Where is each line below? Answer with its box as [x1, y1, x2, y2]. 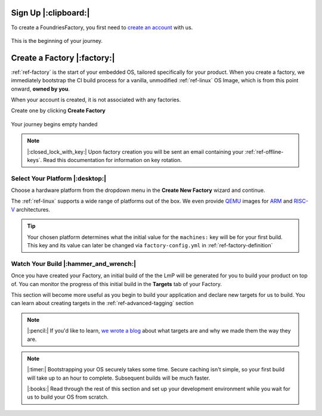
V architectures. [11, 206, 51, 213]
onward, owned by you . [11, 85, 70, 92]
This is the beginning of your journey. [11, 37, 103, 44]
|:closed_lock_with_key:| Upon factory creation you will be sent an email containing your [27, 148, 244, 155]
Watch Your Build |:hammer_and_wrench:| [11, 259, 137, 268]
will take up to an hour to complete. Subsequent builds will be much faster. [27, 374, 210, 381]
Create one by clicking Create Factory [11, 107, 106, 114]
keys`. [27, 156, 42, 163]
